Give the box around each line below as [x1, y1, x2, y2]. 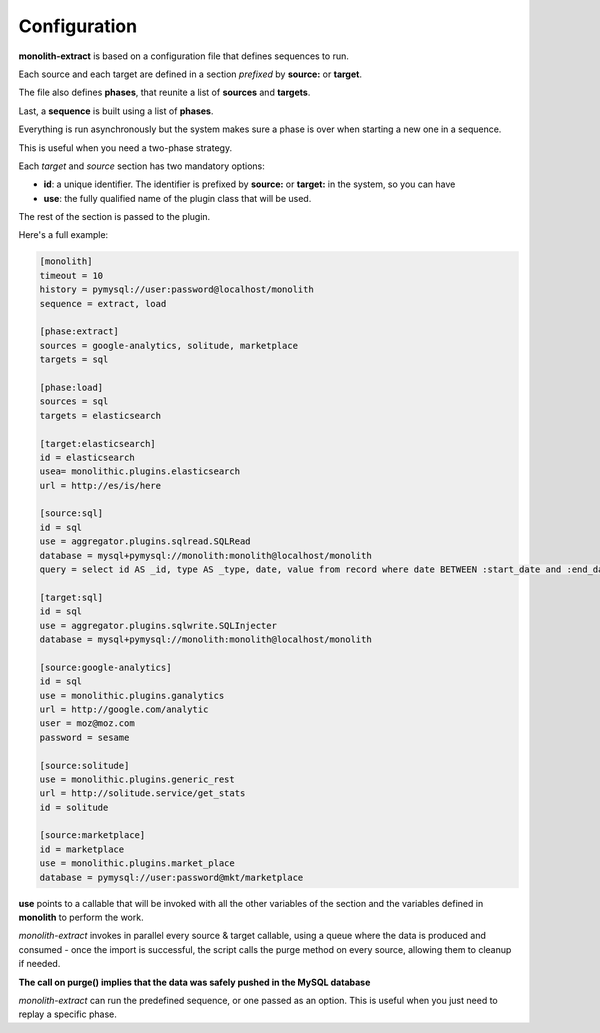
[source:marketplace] [39, 830, 146, 841]
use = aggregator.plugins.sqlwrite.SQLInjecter [39, 620, 277, 631]
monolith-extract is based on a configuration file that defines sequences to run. [18, 50, 350, 62]
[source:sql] [39, 508, 104, 519]
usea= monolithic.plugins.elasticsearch [39, 466, 240, 477]
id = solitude [39, 801, 109, 813]
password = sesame [39, 731, 130, 743]
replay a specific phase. [18, 1008, 117, 1020]
